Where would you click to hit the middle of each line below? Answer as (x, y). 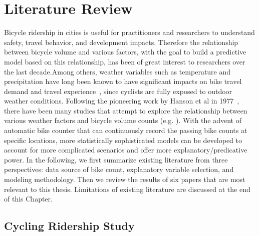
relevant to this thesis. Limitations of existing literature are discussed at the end (127, 189)
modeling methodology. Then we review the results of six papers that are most (125, 179)
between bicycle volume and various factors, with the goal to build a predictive (125, 52)
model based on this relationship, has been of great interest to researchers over (125, 61)
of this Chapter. (28, 199)
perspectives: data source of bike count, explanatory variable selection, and (119, 169)
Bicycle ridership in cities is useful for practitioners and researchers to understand (129, 32)
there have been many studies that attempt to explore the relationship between (126, 110)
